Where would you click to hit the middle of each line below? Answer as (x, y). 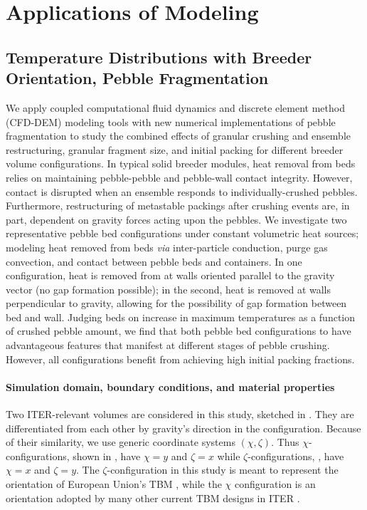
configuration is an (275, 484)
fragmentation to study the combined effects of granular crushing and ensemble (179, 136)
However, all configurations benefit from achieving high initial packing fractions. (180, 359)
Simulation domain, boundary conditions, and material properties (170, 386)
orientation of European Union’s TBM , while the (114, 484)
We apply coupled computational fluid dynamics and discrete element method (175, 107)
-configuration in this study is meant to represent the (223, 470)
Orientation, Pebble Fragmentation (137, 78)
